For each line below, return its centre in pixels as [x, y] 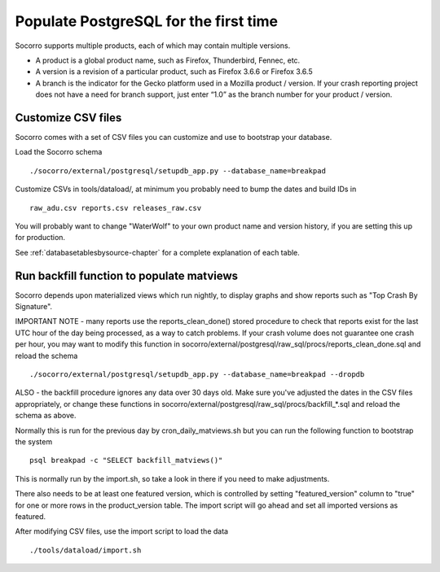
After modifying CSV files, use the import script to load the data [121, 531]
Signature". [34, 307]
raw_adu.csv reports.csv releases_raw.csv [116, 208]
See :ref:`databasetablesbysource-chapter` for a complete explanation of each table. [158, 252]
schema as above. [46, 416]
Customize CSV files [68, 118]
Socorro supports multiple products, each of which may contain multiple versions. [153, 46]
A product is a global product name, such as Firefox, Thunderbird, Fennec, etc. [168, 60]
